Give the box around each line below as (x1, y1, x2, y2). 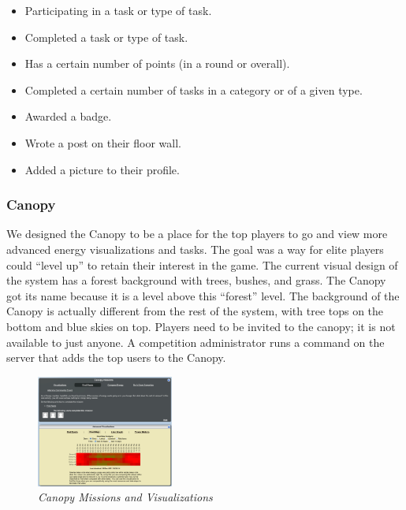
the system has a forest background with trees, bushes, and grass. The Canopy (6, 272, 386, 289)
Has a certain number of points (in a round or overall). (24, 55, 290, 72)
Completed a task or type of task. (24, 28, 188, 45)
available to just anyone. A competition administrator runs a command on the (6, 333, 385, 350)
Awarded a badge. (24, 108, 112, 125)
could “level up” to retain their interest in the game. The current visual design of (6, 256, 398, 273)
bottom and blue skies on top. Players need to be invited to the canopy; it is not (6, 318, 396, 334)
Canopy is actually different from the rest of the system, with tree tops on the (6, 303, 384, 319)
